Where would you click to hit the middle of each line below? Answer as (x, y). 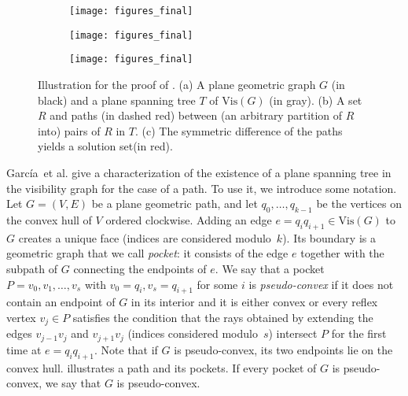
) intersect (293, 333)
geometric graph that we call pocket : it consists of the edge (147, 253)
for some (217, 284)
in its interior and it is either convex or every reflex (254, 302)
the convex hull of (49, 219)
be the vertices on (359, 204)
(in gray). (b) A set (316, 100)
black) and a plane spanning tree (117, 100)
